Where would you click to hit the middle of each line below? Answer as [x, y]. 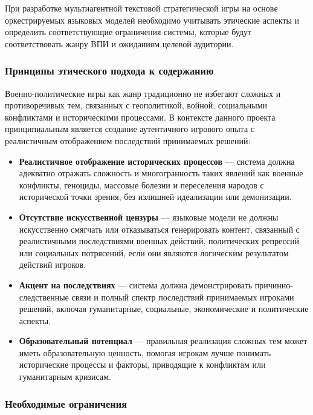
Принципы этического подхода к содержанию [109, 71]
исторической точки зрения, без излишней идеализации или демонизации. [155, 197]
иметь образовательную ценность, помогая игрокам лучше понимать [145, 352]
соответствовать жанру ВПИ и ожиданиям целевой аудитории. [119, 43]
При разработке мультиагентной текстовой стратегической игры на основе [141, 8]
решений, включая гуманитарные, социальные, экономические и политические [164, 309]
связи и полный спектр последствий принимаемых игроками [183, 297]
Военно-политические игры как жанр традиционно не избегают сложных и [143, 93]
